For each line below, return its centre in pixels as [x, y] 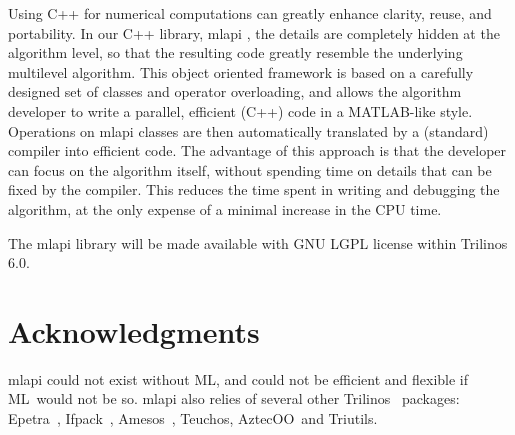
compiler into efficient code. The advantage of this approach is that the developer [257, 150]
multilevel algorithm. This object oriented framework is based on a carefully [241, 71]
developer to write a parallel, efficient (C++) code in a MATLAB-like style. [240, 110]
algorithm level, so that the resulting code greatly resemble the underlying [235, 52]
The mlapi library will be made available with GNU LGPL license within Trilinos [258, 242]
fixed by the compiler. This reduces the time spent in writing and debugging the [254, 189]
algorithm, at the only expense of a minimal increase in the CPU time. [225, 208]
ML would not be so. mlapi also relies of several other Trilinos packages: [234, 398]
